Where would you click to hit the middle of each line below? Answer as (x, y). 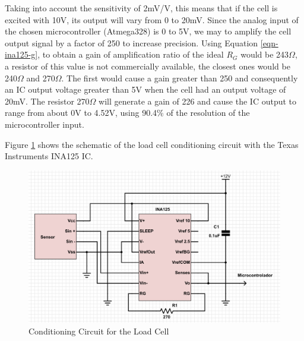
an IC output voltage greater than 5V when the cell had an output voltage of (145, 89)
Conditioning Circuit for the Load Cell (99, 331)
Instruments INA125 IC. (49, 156)
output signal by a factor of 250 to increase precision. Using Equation (132, 42)
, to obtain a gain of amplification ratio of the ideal (131, 54)
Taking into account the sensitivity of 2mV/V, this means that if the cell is (141, 8)
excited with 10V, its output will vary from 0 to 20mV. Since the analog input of (152, 19)
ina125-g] (21, 54)
